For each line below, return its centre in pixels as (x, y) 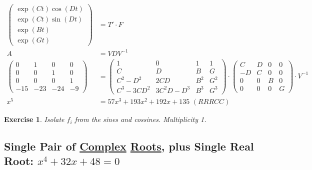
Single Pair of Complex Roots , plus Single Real (129, 146)
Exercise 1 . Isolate (34, 119)
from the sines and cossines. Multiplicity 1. (140, 119)
